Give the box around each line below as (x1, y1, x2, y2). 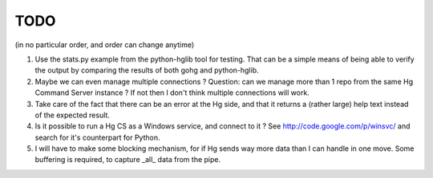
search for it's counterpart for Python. (34, 133, 160, 142)
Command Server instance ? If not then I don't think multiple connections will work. (34, 88, 310, 97)
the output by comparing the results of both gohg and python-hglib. (34, 65, 259, 75)
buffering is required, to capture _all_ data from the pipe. (34, 155, 221, 164)
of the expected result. (34, 110, 110, 120)
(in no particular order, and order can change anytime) (14, 40, 195, 49)
